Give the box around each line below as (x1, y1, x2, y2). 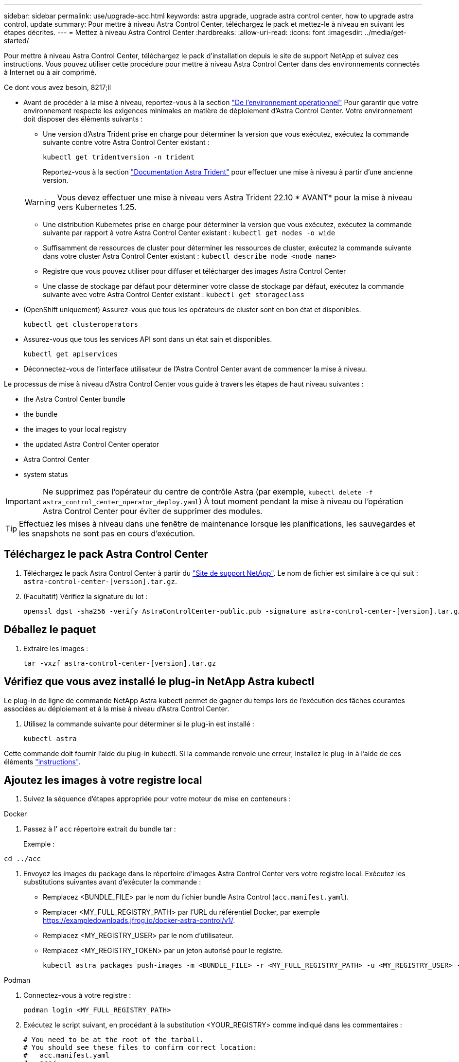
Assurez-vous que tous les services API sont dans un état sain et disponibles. (23, 335, 272, 343)
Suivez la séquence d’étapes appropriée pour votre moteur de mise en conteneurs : (23, 795, 291, 803)
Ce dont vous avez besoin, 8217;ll (4, 83, 111, 91)
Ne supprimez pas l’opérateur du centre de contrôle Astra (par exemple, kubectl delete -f (42, 487, 373, 496)
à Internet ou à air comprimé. (4, 68, 97, 76)
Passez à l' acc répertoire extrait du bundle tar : (23, 825, 176, 833)
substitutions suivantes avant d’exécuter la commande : (23, 878, 201, 886)
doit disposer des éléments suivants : (23, 115, 142, 123)
